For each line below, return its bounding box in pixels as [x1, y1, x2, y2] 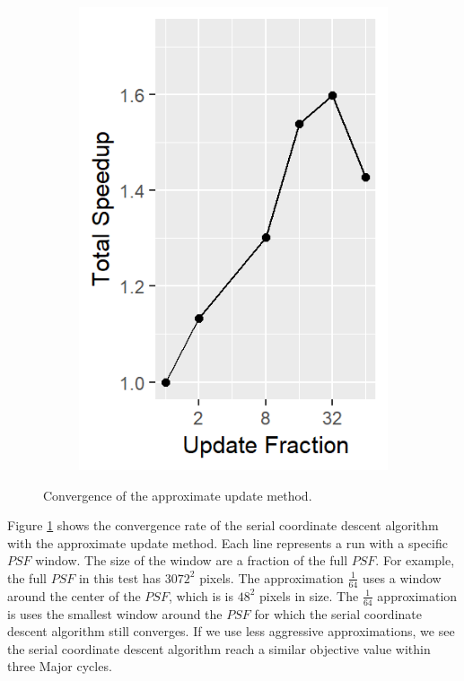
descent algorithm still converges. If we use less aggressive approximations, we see [7, 622, 455, 641]
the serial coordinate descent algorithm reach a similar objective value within [7, 639, 431, 658]
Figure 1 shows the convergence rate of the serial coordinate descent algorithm [7, 516, 439, 535]
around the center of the [7, 586, 141, 605]
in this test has [78, 568, 162, 587]
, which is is [168, 586, 234, 605]
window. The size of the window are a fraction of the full [35, 551, 348, 570]
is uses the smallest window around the [7, 604, 223, 623]
